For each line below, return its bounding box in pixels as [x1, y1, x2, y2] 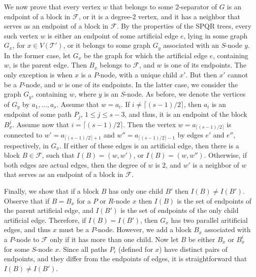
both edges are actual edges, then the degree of [4, 159, 146, 170]
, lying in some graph [183, 30, 248, 40]
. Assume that [56, 99, 99, 109]
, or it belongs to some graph [63, 40, 151, 50]
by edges [177, 130, 203, 140]
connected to [4, 130, 42, 140]
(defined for [118, 243, 153, 254]
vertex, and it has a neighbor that [138, 11, 241, 21]
